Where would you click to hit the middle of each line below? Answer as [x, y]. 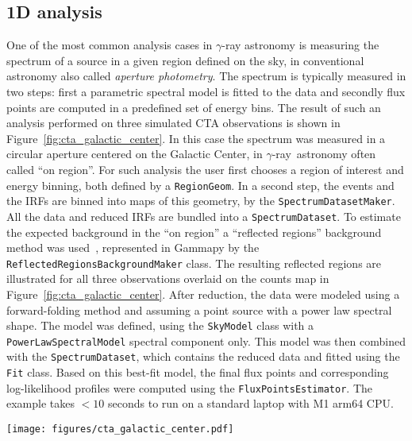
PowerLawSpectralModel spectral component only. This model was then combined [206, 340]
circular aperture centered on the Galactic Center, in [135, 154]
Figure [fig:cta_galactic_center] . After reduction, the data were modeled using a [203, 294]
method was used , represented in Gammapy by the [133, 248]
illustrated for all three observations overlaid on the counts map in [168, 279]
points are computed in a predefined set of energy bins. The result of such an [194, 107]
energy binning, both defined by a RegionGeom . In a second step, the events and [200, 185]
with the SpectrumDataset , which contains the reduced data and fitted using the [203, 356]
